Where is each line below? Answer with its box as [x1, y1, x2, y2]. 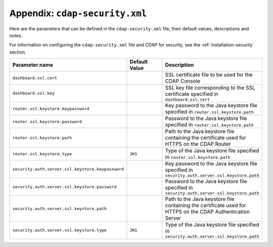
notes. [9, 32, 23, 38]
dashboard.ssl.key [12, 91, 55, 96]
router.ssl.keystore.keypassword [12, 106, 89, 111]
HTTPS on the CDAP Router [165, 141, 231, 148]
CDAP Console [165, 77, 201, 85]
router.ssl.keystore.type [12, 151, 72, 156]
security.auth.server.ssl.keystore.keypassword [12, 167, 124, 172]
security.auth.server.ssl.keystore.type [12, 228, 107, 233]
